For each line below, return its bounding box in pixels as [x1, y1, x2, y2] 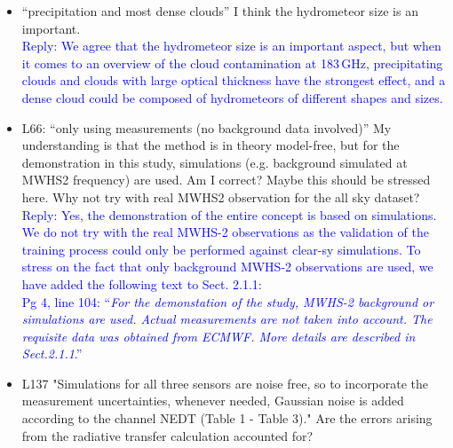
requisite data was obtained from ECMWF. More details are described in [21, 326, 416, 345]
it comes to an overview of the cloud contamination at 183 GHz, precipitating [21, 53, 443, 72]
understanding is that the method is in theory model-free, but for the [21, 136, 400, 154]
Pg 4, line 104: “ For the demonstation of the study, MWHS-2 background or [21, 292, 434, 310]
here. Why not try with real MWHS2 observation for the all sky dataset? [21, 187, 420, 206]
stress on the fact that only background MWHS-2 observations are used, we [21, 257, 433, 276]
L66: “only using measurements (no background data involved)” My [21, 118, 392, 137]
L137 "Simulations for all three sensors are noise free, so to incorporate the [21, 373, 429, 392]
